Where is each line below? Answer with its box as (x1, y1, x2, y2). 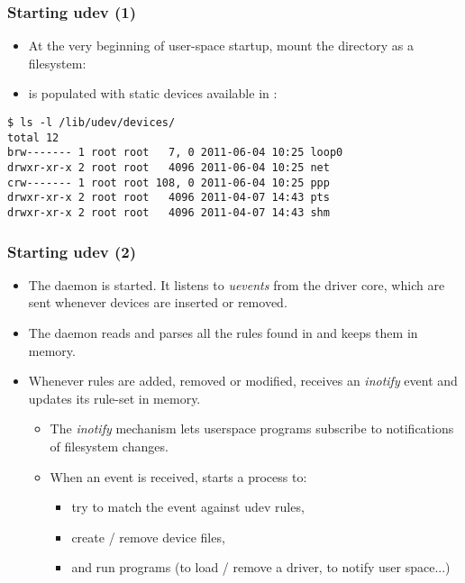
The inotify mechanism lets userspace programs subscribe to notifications (50, 419, 454, 438)
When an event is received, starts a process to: (50, 467, 307, 486)
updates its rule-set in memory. (28, 388, 201, 407)
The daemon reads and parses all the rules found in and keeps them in (28, 323, 418, 342)
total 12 (7, 131, 59, 144)
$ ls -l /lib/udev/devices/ (7, 116, 176, 129)
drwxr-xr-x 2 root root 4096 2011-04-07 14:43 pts (7, 191, 330, 205)
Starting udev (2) (7, 240, 137, 262)
